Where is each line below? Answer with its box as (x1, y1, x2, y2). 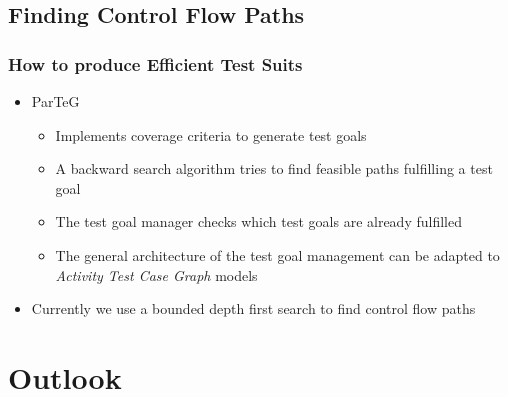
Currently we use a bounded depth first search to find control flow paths (31, 298, 476, 319)
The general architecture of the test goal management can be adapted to (55, 244, 500, 265)
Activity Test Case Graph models (55, 264, 258, 285)
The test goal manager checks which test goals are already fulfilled (55, 211, 462, 232)
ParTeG (31, 91, 80, 111)
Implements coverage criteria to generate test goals (55, 124, 367, 145)
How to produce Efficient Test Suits (8, 51, 303, 76)
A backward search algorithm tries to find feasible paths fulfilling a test (55, 158, 493, 179)
